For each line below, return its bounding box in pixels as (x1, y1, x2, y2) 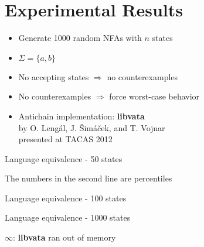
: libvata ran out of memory (13, 231, 116, 243)
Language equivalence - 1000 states (5, 211, 131, 224)
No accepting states (18, 70, 89, 83)
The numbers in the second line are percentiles (5, 172, 172, 184)
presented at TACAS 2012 (18, 133, 113, 145)
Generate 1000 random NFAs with (18, 32, 142, 44)
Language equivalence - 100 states (5, 191, 127, 204)
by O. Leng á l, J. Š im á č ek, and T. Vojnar (18, 121, 165, 133)
